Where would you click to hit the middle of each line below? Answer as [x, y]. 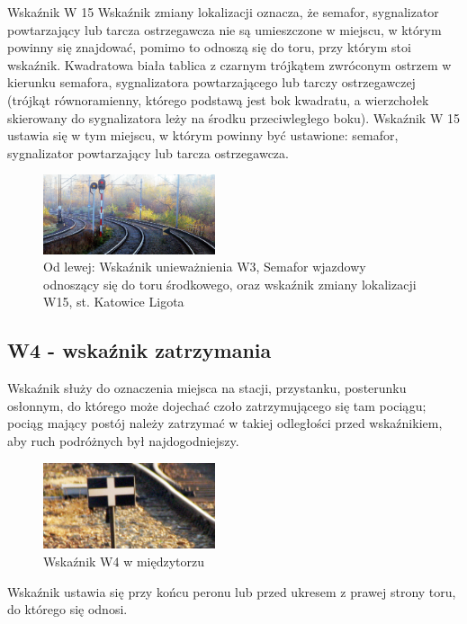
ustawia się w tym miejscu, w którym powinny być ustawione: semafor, [203, 135]
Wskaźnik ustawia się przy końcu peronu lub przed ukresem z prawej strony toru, [232, 591]
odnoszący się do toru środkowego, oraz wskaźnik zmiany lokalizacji [230, 284]
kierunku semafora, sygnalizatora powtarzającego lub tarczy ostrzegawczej [211, 82]
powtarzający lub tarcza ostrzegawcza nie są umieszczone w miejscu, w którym [225, 29]
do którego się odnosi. [67, 609]
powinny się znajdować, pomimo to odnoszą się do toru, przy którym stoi [209, 47]
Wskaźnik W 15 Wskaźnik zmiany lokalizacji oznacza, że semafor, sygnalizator [223, 12]
